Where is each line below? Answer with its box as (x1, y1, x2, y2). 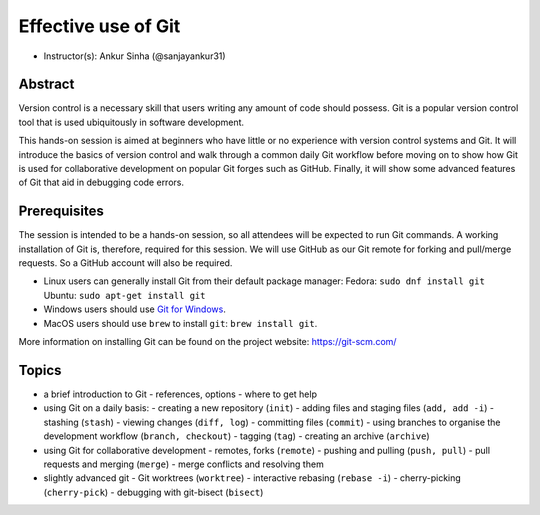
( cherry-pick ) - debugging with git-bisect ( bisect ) (43, 486, 264, 498)
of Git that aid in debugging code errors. (18, 176, 185, 189)
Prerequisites (18, 203, 104, 220)
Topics (18, 361, 62, 379)
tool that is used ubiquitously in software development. (18, 116, 245, 128)
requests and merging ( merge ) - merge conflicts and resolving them (43, 458, 324, 470)
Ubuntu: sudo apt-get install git (43, 289, 206, 301)
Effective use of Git (18, 15, 181, 37)
